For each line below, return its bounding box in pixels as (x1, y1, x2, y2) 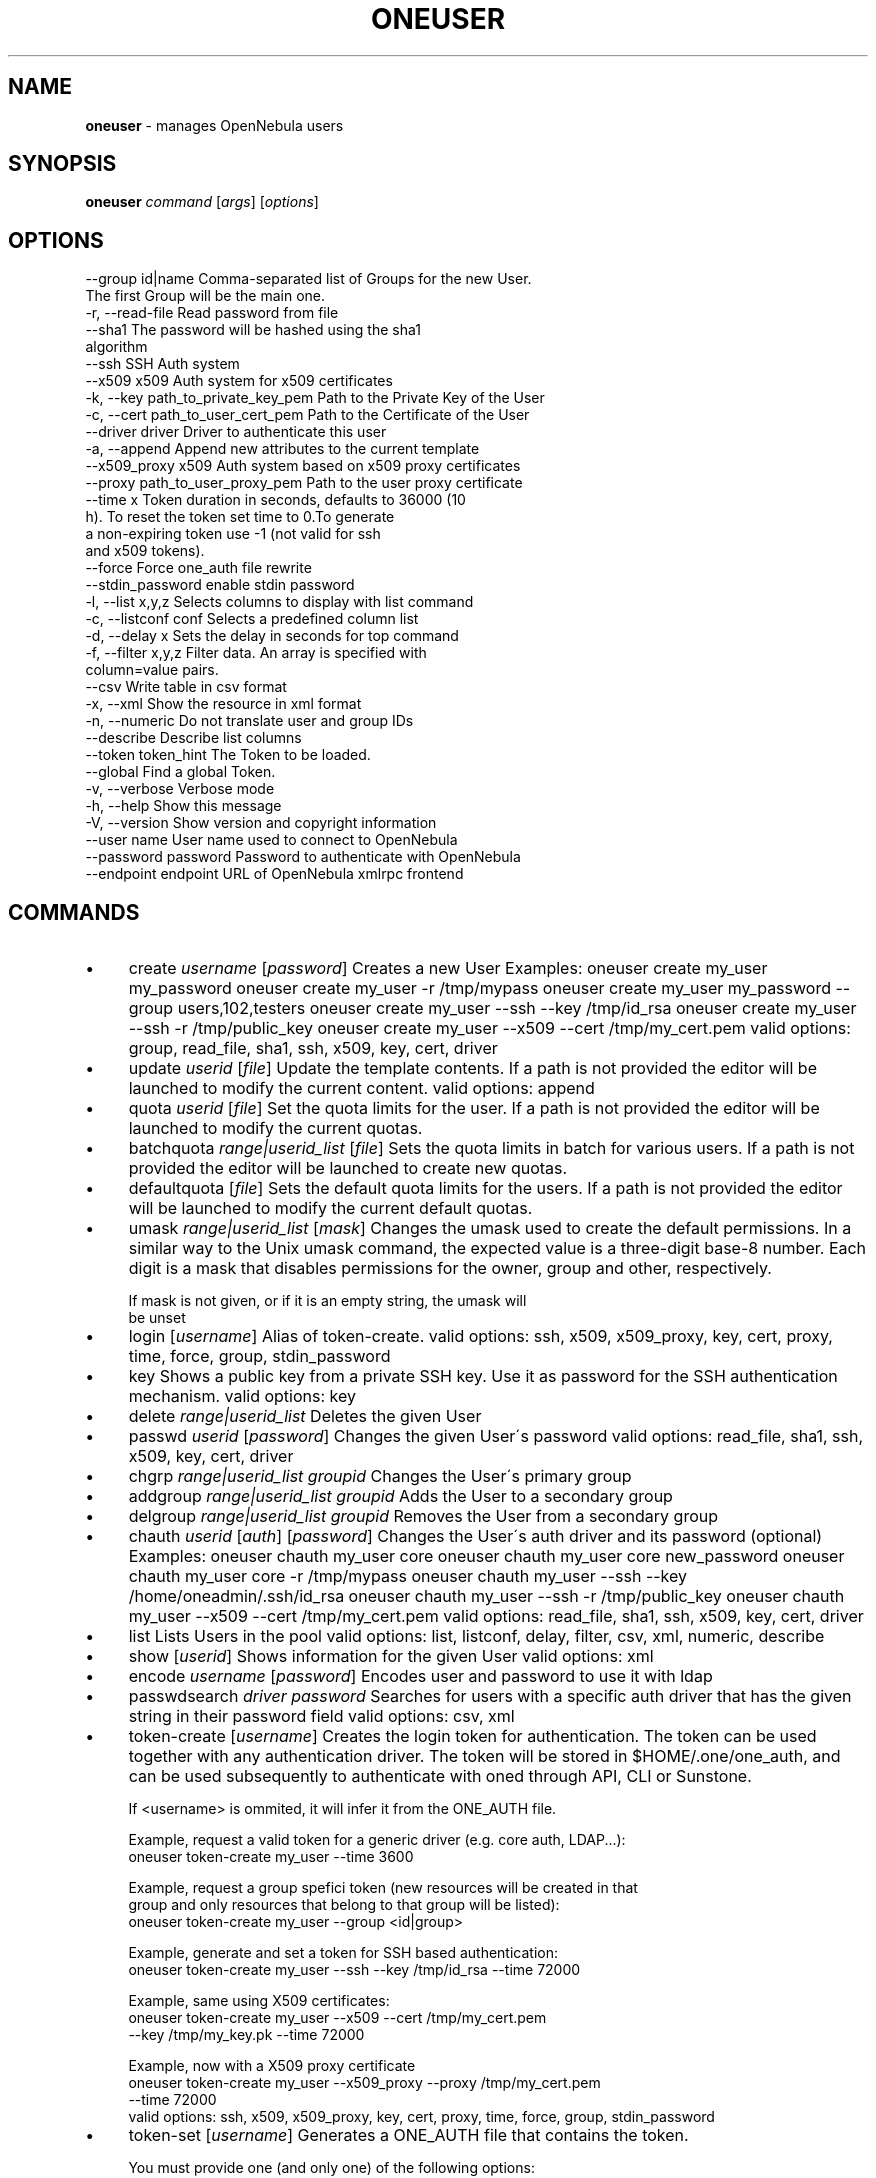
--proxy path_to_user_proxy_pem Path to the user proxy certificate (85, 474, 523, 492)
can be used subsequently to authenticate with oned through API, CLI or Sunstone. (128, 1766, 752, 1787)
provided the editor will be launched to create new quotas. (128, 1158, 568, 1179)
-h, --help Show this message (85, 797, 282, 815)
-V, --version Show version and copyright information (85, 814, 437, 832)
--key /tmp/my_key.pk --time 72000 (128, 2026, 365, 2044)
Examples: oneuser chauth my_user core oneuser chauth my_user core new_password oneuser (128, 1546, 845, 1567)
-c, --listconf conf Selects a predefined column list (85, 610, 419, 628)
